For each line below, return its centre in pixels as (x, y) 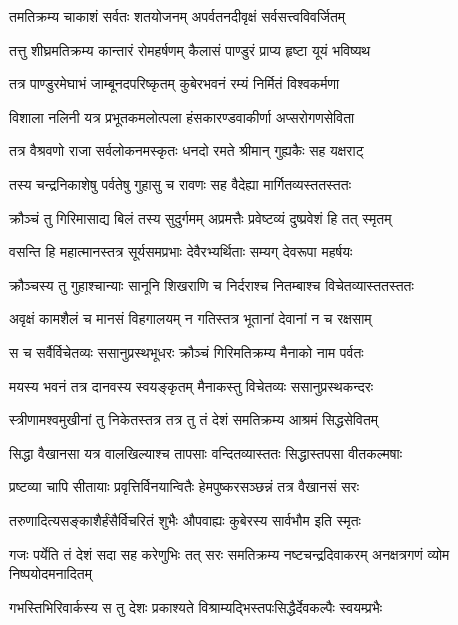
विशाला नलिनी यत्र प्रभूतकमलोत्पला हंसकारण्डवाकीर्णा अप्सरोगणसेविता (182, 116)
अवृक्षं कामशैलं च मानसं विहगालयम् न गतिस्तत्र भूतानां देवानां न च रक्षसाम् (190, 318)
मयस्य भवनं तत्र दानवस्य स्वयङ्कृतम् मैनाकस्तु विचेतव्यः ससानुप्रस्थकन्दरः (191, 385)
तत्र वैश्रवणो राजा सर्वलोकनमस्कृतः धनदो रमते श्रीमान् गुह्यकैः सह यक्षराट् (186, 150)
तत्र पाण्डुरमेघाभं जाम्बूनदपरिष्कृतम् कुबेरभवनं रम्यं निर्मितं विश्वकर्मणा (174, 83)
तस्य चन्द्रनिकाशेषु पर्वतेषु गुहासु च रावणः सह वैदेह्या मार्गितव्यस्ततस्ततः (180, 183)
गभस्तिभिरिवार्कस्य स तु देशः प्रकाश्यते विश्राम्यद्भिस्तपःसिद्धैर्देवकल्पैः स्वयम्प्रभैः (196, 606)
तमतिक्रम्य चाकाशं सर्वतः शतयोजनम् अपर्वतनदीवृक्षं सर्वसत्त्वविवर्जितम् (177, 16)
